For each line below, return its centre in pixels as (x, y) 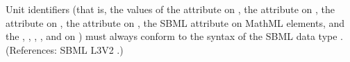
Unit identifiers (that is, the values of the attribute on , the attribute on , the (170, 9)
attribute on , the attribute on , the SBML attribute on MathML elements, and (175, 22)
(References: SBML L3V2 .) (65, 49)
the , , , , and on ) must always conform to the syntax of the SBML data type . (174, 36)
